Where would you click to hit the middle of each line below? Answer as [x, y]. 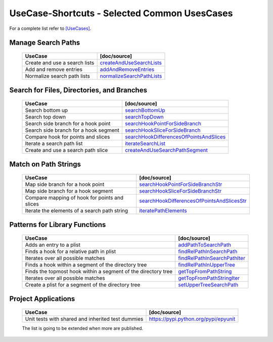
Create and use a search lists [60, 62]
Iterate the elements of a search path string [77, 210]
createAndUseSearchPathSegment [166, 150]
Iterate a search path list [54, 143]
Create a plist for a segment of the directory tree [83, 285]
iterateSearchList [145, 143]
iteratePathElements [163, 210]
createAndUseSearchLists [131, 62]
